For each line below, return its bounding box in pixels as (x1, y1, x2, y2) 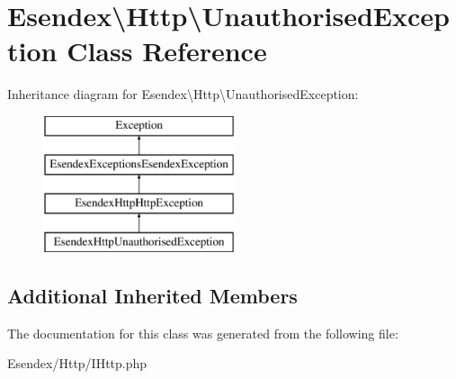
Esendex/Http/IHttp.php (7, 354, 148, 373)
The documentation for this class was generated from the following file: (7, 323, 398, 342)
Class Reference (67, 32, 267, 69)
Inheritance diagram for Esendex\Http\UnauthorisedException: (7, 85, 359, 104)
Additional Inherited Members (7, 282, 298, 310)
